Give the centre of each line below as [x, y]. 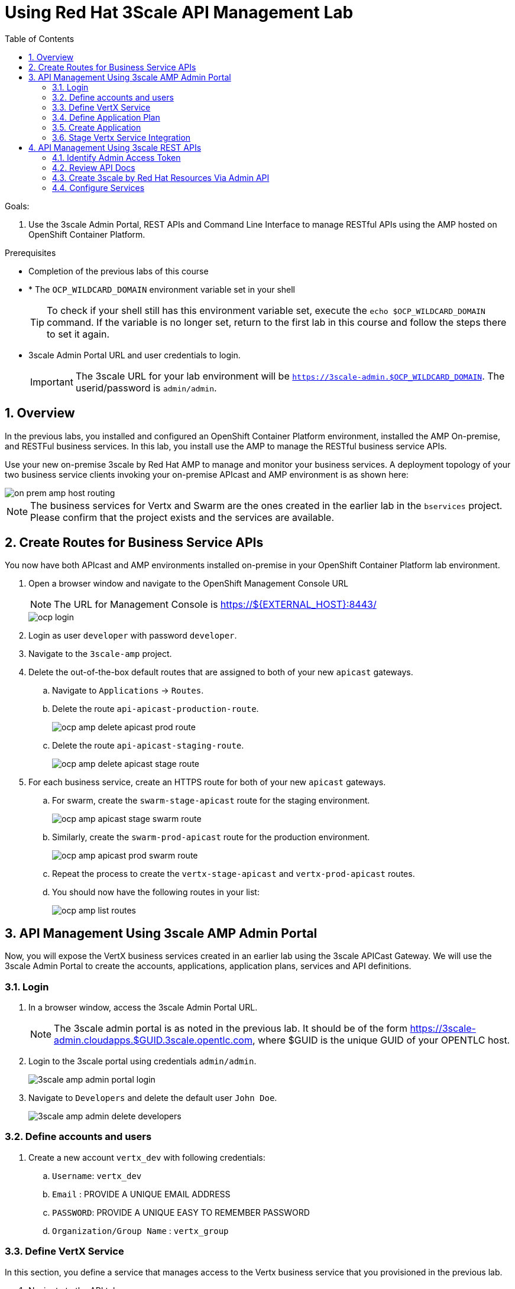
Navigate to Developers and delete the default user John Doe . [153, 1098]
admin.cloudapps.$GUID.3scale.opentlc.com [153, 1040]
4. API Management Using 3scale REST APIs [115, 147]
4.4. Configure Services [98, 187]
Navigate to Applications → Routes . [128, 691]
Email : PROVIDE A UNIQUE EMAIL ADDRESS [141, 1194]
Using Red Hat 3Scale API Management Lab [179, 12]
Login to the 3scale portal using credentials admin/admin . [142, 1061]
